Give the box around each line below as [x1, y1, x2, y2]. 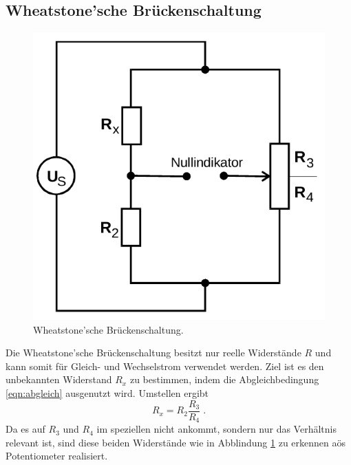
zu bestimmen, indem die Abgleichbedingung [129, 372, 319, 387]
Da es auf [6, 422, 45, 436]
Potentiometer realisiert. [6, 448, 108, 463]
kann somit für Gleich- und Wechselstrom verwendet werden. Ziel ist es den [6, 358, 324, 373]
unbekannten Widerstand [6, 372, 112, 387]
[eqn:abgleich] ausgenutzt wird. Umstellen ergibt [6, 386, 209, 400]
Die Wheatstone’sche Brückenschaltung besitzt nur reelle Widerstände [6, 345, 301, 360]
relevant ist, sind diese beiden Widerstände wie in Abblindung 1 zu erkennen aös [6, 435, 346, 449]
